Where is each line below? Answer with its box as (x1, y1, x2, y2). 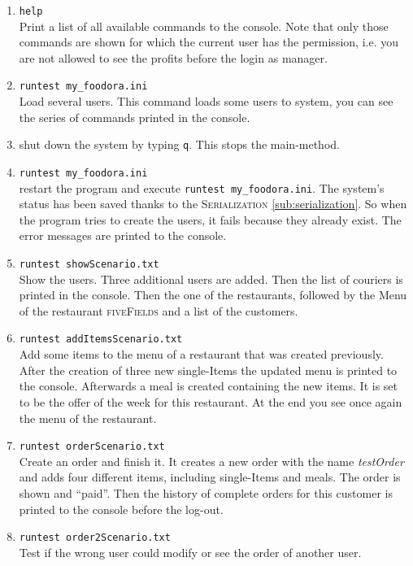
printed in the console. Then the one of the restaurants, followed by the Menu (19, 286, 407, 303)
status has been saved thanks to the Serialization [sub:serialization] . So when (19, 195, 407, 212)
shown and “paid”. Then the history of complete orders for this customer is (19, 484, 393, 501)
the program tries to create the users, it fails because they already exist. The (19, 211, 402, 228)
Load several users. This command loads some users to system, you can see (19, 93, 393, 110)
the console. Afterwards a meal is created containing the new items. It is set (19, 377, 398, 394)
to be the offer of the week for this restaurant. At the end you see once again (19, 393, 402, 410)
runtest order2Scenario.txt (19, 532, 171, 544)
